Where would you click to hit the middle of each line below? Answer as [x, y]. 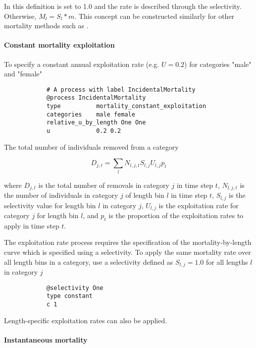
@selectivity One [75, 288]
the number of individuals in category [61, 195]
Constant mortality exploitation [59, 45]
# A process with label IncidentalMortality [121, 89]
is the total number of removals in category [104, 185]
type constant [69, 296]
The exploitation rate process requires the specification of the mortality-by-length [128, 242]
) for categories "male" [218, 64]
